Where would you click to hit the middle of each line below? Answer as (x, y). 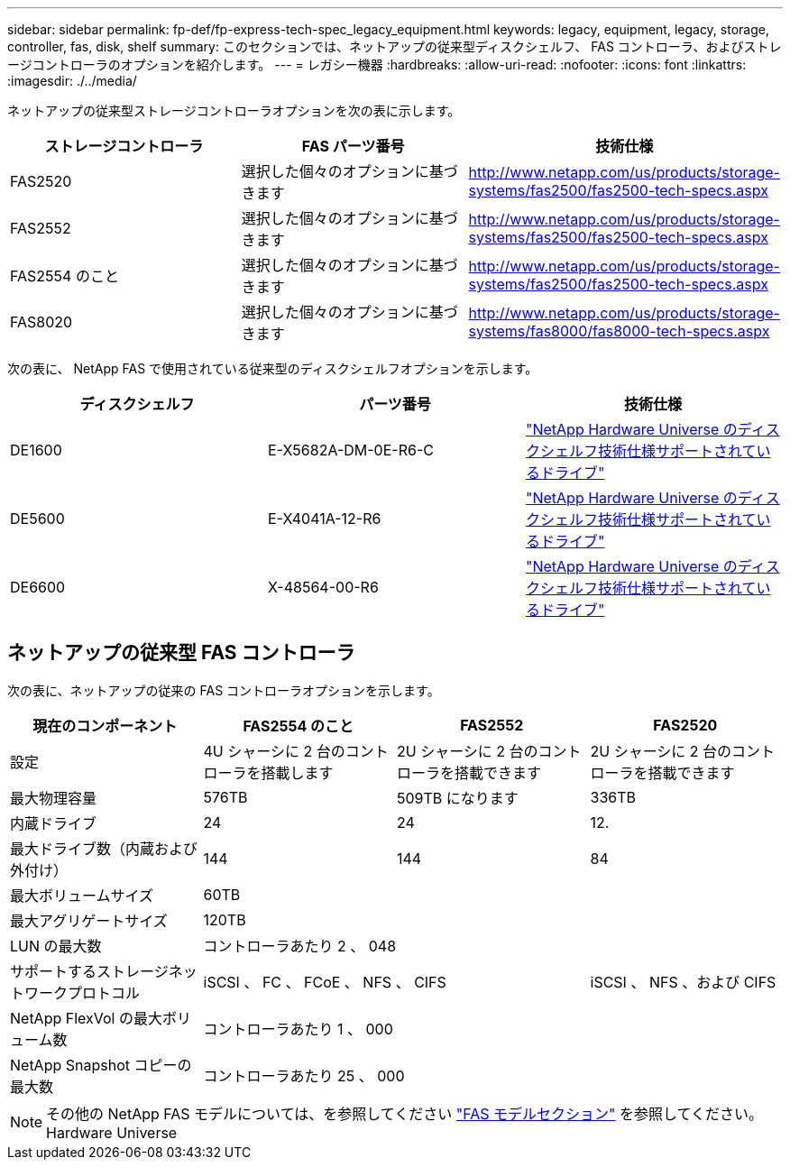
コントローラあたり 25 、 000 (304, 1075)
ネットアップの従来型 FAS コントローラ (181, 653)
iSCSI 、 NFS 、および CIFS (683, 982)
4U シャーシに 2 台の (274, 751)
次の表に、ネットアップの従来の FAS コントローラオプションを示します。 (224, 690)
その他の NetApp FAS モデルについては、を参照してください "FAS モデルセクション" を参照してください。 (405, 1113)
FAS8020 (41, 322)
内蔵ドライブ (54, 823)
